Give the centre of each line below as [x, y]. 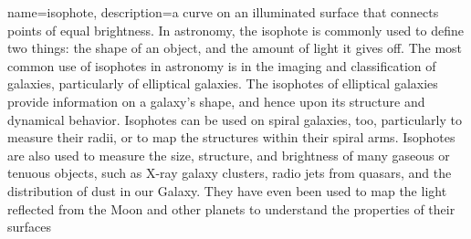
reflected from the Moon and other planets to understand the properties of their [231, 208]
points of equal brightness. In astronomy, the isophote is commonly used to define [235, 30]
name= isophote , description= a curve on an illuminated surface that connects [223, 12]
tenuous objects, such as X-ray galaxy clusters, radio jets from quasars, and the [230, 173]
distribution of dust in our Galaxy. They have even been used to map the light [227, 190]
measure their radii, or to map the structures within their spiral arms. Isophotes [231, 137]
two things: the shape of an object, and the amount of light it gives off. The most [235, 48]
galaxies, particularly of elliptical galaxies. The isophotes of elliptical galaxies [223, 83]
